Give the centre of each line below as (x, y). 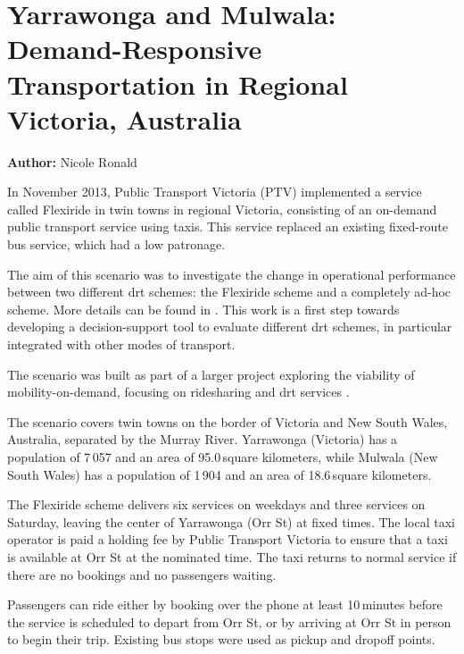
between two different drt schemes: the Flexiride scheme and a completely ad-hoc (229, 292)
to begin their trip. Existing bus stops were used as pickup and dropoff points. (221, 639)
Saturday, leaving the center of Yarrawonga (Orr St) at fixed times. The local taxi (231, 521)
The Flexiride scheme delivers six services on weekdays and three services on (216, 504)
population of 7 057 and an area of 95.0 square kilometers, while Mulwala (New (223, 457)
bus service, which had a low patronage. (116, 244)
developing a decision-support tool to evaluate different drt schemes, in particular (230, 327)
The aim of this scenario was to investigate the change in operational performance (232, 274)
